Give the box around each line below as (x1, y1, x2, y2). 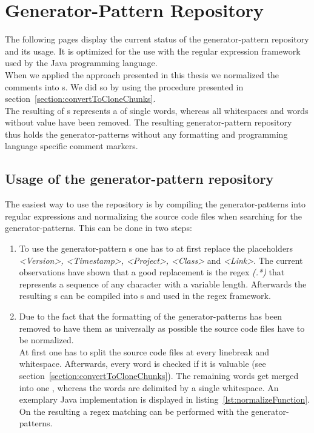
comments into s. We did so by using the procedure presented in (5, 80, 244, 93)
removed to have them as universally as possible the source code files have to (19, 321, 305, 334)
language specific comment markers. (5, 139, 138, 152)
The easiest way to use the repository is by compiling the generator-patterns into (5, 198, 306, 210)
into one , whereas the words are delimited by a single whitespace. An (19, 381, 279, 394)
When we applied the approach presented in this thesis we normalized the (5, 68, 279, 81)
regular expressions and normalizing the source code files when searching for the (5, 209, 302, 222)
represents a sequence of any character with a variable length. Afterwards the (19, 277, 307, 290)
